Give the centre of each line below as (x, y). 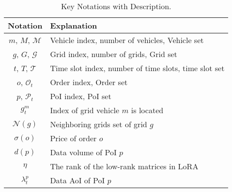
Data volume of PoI (83, 152)
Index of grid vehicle (85, 110)
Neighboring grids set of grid (99, 124)
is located (147, 110)
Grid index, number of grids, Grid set (114, 54)
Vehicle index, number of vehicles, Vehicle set (127, 40)
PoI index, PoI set (81, 96)
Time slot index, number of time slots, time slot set (137, 68)
